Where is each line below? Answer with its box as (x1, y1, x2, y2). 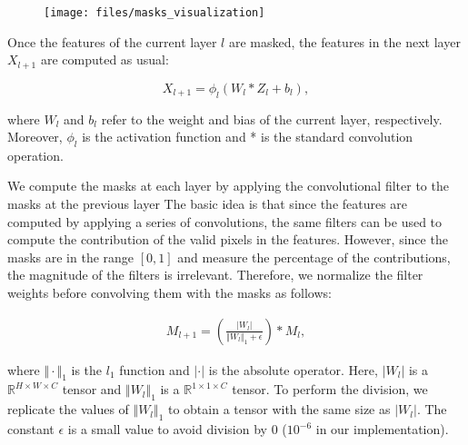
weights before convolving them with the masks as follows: (7, 283, 332, 302)
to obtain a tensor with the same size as (167, 400, 391, 419)
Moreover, (7, 127, 63, 146)
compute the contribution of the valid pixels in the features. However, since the (7, 230, 448, 249)
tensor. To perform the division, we (232, 380, 428, 399)
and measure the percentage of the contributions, (177, 247, 451, 266)
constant (7, 420, 55, 439)
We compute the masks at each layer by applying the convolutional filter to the (7, 176, 449, 195)
